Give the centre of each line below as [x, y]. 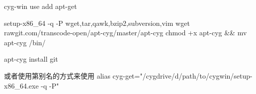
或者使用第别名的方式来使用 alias [57, 75]
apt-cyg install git [31, 59]
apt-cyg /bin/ [25, 42]
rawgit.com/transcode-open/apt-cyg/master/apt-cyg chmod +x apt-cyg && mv [126, 33]
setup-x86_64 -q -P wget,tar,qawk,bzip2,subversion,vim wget [97, 23]
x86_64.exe [21, 85]
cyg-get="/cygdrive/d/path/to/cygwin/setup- [182, 75]
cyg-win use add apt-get [41, 6]
